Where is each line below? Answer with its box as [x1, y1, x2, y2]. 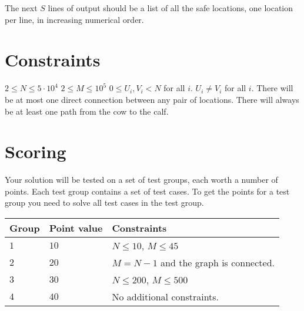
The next [5, 2, 38, 14]
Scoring [5, 139, 66, 163]
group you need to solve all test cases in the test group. [5, 196, 204, 209]
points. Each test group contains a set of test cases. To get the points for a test [5, 185, 290, 197]
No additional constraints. [112, 290, 219, 303]
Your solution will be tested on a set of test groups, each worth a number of [5, 173, 278, 186]
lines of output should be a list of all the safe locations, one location [48, 2, 293, 14]
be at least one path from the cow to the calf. [5, 105, 169, 117]
